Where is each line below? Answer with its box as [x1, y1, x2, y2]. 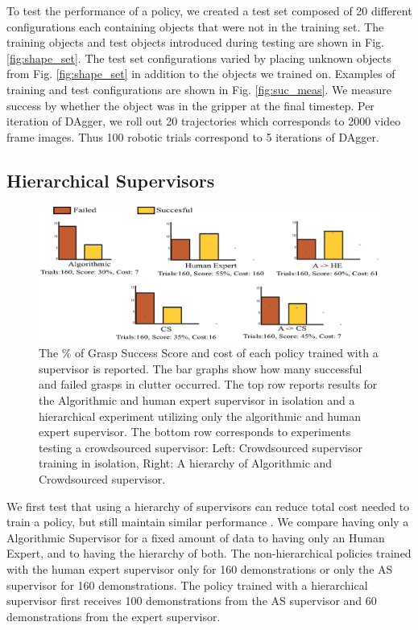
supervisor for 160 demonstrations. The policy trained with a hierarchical [6, 576, 368, 593]
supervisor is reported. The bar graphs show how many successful [39, 360, 362, 377]
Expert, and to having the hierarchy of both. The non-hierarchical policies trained [6, 545, 412, 562]
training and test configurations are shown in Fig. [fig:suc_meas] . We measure [6, 80, 391, 97]
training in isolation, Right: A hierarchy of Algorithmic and [39, 455, 333, 471]
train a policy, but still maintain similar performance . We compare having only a [6, 513, 409, 530]
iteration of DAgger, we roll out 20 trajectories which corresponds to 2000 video [6, 113, 401, 130]
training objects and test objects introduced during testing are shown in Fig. [6, 34, 384, 51]
